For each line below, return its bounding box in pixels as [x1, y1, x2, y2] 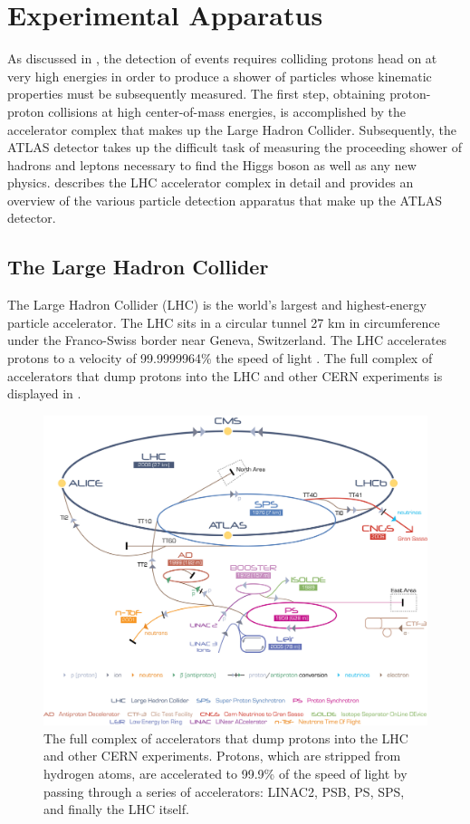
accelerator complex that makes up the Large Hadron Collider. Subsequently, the [7, 120, 456, 139]
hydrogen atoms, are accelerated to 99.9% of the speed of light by [43, 764, 408, 783]
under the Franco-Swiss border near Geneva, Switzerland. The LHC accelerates [7, 331, 447, 350]
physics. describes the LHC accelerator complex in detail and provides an [7, 173, 414, 192]
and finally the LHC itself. [43, 800, 189, 819]
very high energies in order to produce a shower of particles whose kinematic [7, 66, 432, 85]
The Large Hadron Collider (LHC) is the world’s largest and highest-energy [7, 295, 427, 314]
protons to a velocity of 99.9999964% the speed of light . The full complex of [7, 349, 433, 368]
